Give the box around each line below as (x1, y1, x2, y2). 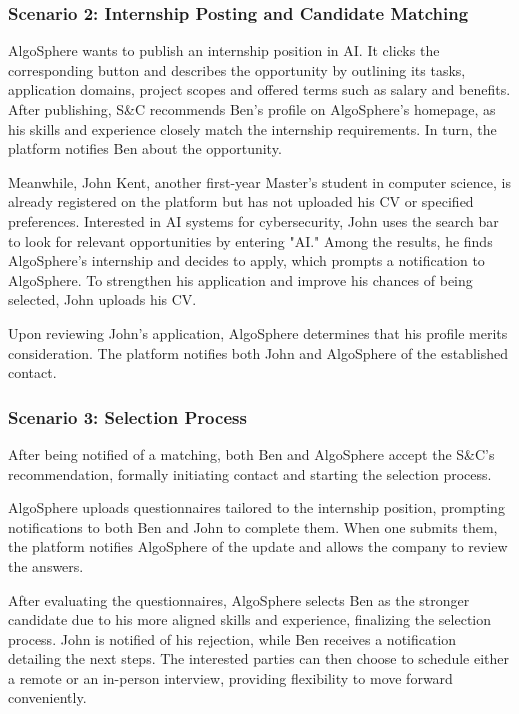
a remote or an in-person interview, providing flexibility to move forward (8, 667, 453, 688)
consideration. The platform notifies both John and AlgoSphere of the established (8, 342, 509, 363)
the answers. (8, 555, 84, 576)
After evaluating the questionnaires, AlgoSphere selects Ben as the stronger (8, 589, 470, 610)
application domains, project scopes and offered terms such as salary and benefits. (8, 79, 511, 100)
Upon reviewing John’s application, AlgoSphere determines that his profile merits (8, 322, 508, 343)
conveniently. (8, 687, 87, 708)
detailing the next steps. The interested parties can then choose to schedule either (8, 648, 510, 669)
